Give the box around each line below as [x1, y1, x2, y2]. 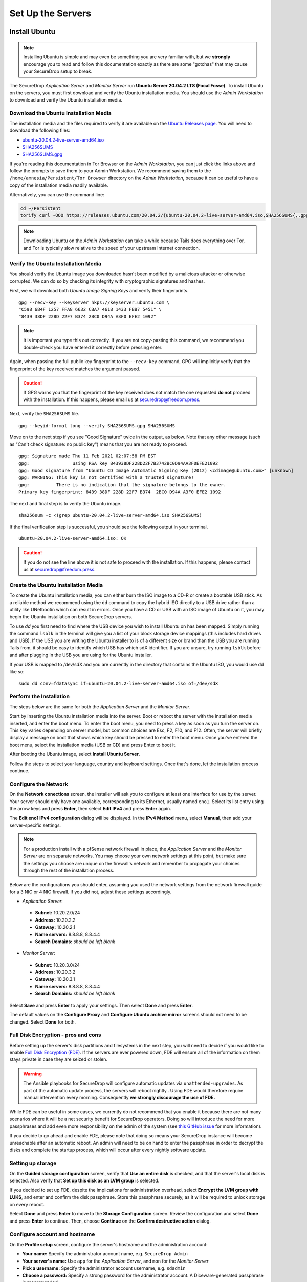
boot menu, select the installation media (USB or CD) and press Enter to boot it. [9, 742, 177, 748]
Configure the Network [9, 780, 69, 788]
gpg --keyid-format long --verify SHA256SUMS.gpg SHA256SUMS [18, 423, 175, 428]
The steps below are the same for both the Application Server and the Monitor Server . [9, 704, 191, 710]
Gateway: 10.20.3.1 [35, 976, 75, 982]
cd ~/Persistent [20, 205, 61, 211]
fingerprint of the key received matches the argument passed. [9, 366, 141, 372]
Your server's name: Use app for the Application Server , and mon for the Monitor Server [22, 1258, 209, 1264]
